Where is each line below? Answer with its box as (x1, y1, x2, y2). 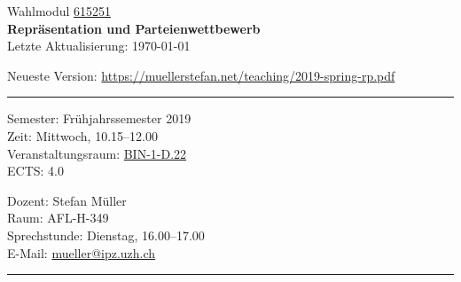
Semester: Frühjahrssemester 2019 (7, 109, 191, 128)
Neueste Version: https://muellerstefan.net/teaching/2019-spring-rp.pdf (7, 66, 395, 84)
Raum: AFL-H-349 (7, 208, 109, 227)
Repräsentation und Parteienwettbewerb (7, 19, 261, 37)
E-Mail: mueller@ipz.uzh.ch (7, 243, 156, 262)
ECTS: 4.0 (7, 161, 64, 180)
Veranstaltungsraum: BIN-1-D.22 (7, 144, 187, 162)
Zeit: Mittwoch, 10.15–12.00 (7, 126, 158, 145)
